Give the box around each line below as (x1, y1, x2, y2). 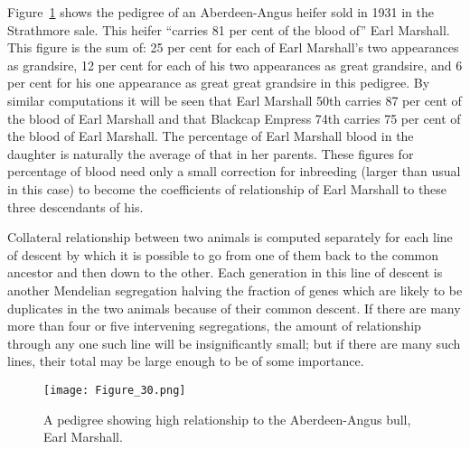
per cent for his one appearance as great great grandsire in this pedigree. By (7, 73, 430, 92)
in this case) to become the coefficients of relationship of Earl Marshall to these (7, 179, 447, 198)
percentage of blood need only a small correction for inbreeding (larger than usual (7, 162, 461, 181)
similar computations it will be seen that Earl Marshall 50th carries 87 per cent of (7, 90, 462, 109)
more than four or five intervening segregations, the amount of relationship (7, 316, 421, 335)
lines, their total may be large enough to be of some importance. (7, 351, 364, 370)
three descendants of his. (7, 197, 144, 216)
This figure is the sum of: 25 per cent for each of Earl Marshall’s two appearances (7, 38, 459, 57)
